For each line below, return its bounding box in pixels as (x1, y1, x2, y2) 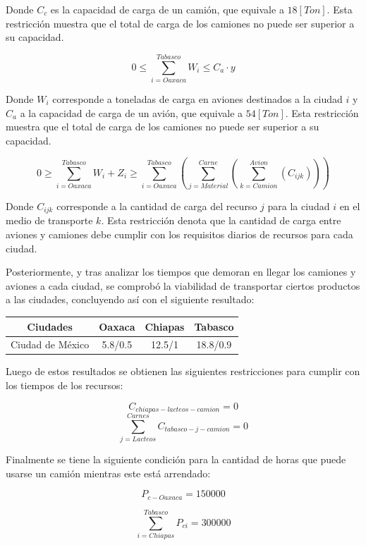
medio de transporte (6, 213, 93, 228)
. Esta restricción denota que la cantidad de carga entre (101, 213, 341, 228)
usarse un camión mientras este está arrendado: (6, 465, 211, 480)
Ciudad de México (11, 337, 90, 352)
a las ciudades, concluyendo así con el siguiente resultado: (6, 292, 255, 307)
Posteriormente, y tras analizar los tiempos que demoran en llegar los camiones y (6, 264, 356, 279)
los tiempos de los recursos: (6, 378, 123, 393)
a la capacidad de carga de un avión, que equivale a (20, 105, 243, 120)
